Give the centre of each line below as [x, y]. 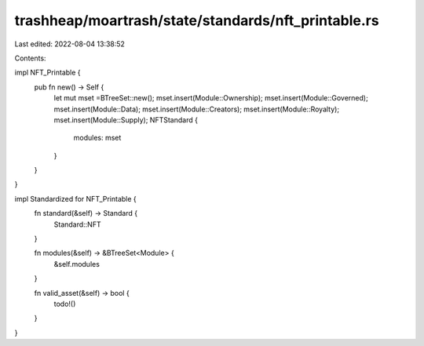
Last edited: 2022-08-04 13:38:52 [70, 44]
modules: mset [97, 138]
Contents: [30, 58]
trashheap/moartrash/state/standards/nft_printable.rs [197, 20]
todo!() [65, 304]
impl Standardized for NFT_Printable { [75, 198]
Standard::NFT [77, 224]
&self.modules [77, 264]
